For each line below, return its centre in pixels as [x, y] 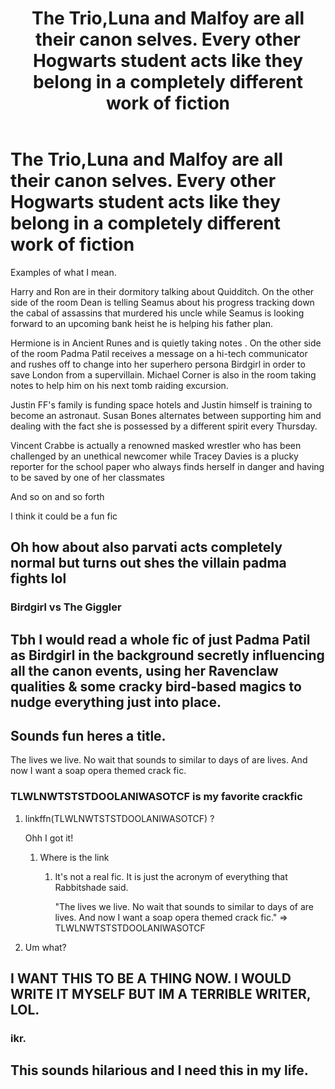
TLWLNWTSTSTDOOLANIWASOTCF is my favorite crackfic [156, 797]
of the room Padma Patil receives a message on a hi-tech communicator [159, 353]
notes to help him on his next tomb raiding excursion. [119, 385]
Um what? [45, 947]
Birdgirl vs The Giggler [66, 607]
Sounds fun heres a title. [88, 736]
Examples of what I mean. [63, 272]
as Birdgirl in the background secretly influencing [167, 655]
